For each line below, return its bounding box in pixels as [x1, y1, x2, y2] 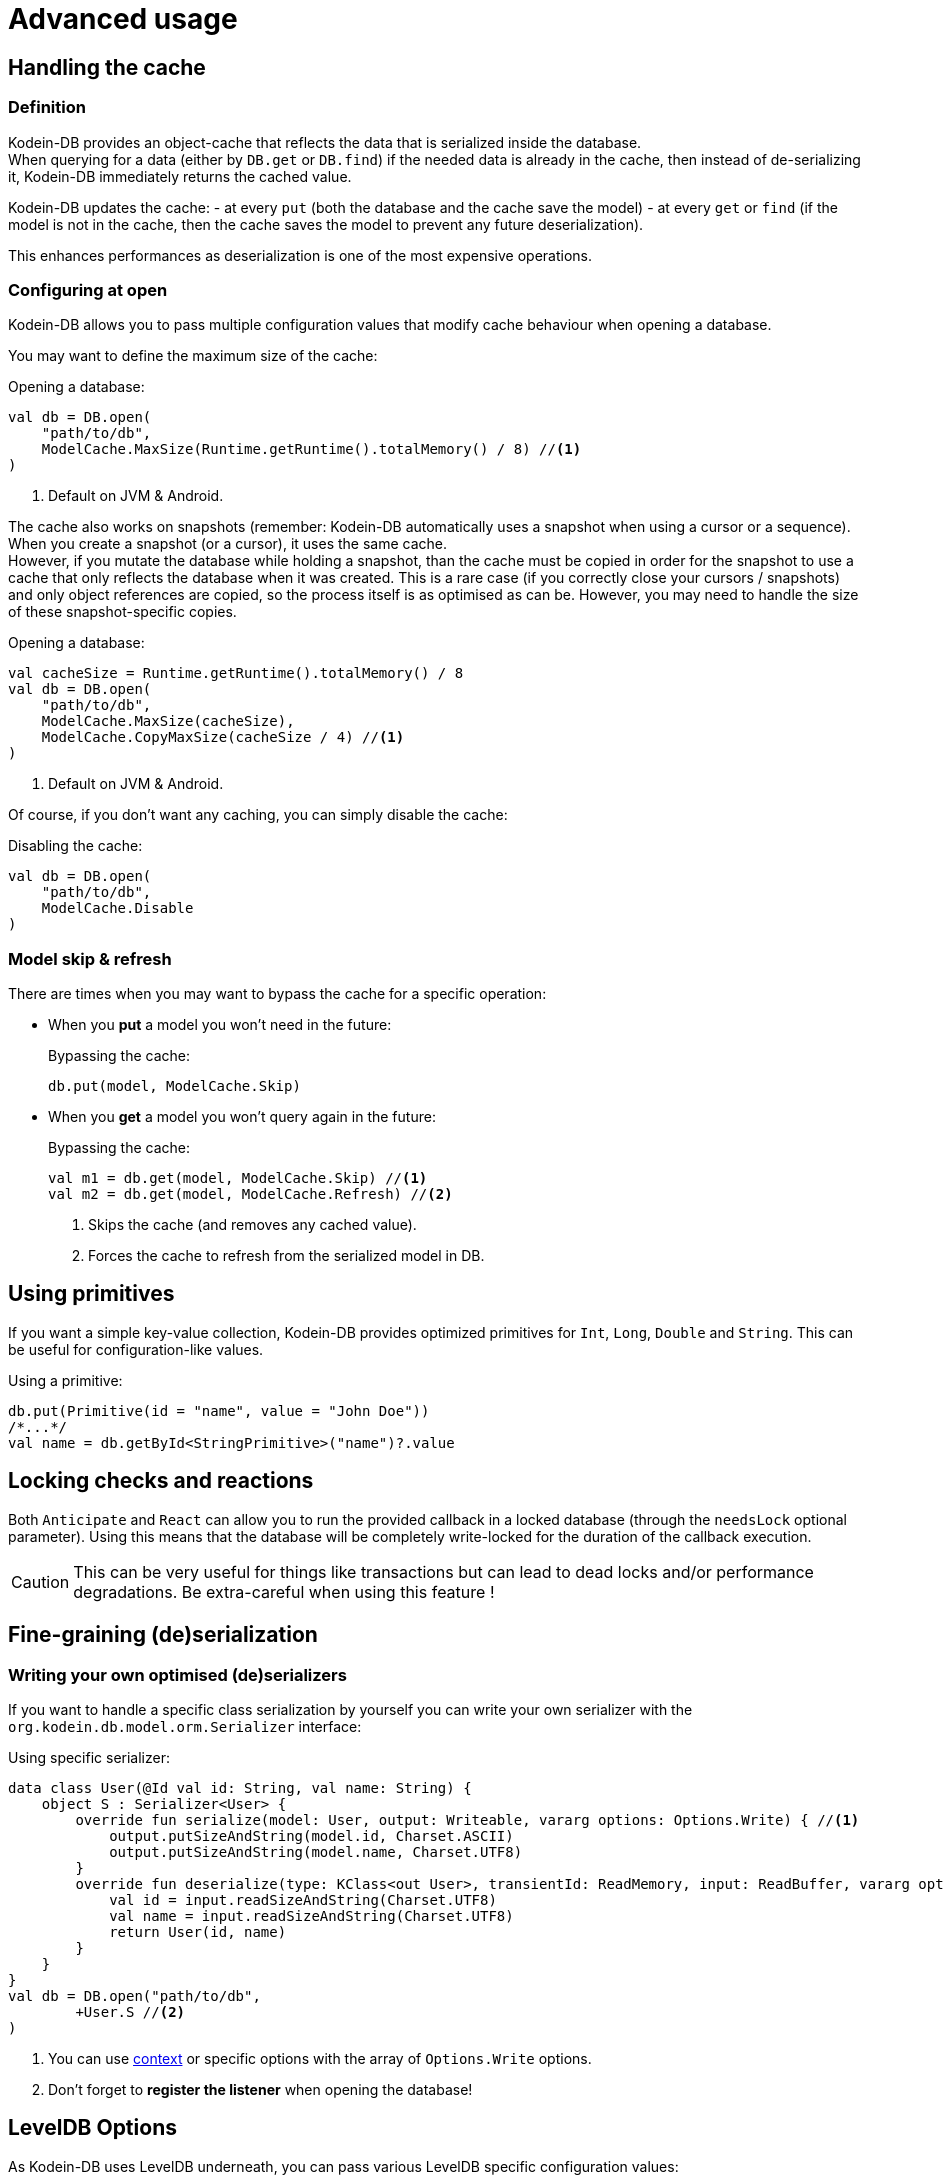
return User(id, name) [109, 1923, 287, 1940]
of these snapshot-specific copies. [8, 603, 237, 621]
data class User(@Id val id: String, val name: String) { [8, 1779, 472, 1796]
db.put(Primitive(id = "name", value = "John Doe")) [8, 1402, 430, 1419]
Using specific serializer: [8, 1748, 170, 1766]
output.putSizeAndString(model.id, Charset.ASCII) [109, 1827, 514, 1844]
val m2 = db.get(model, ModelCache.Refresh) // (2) [48, 1186, 453, 1203]
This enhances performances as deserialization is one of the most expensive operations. [8, 246, 593, 264]
